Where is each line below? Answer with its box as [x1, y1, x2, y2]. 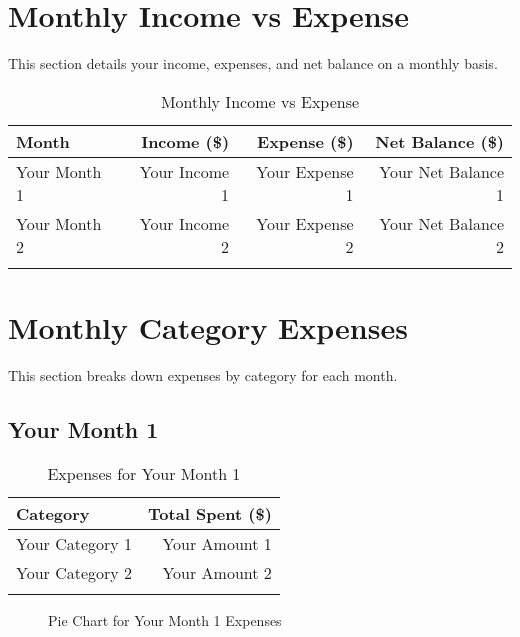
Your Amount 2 [162, 560, 272, 584]
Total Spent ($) [148, 501, 272, 525]
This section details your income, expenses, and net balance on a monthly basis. [8, 53, 498, 74]
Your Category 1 [16, 531, 133, 555]
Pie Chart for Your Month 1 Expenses [48, 609, 282, 630]
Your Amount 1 [162, 531, 272, 555]
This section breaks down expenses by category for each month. [8, 364, 398, 385]
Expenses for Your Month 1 [47, 461, 241, 485]
